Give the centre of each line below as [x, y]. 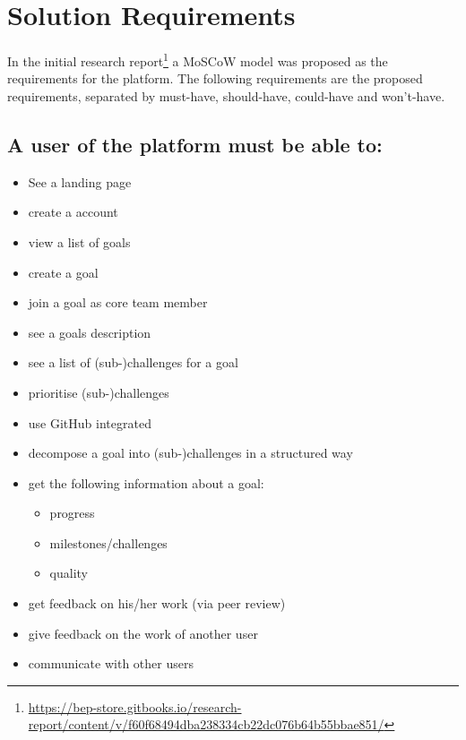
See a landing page [80, 181]
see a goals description [90, 332]
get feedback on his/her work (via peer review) [157, 603]
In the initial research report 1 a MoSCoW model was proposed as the [198, 60]
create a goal [63, 272]
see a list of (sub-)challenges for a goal [133, 362]
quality [69, 573]
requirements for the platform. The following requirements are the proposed [215, 78]
